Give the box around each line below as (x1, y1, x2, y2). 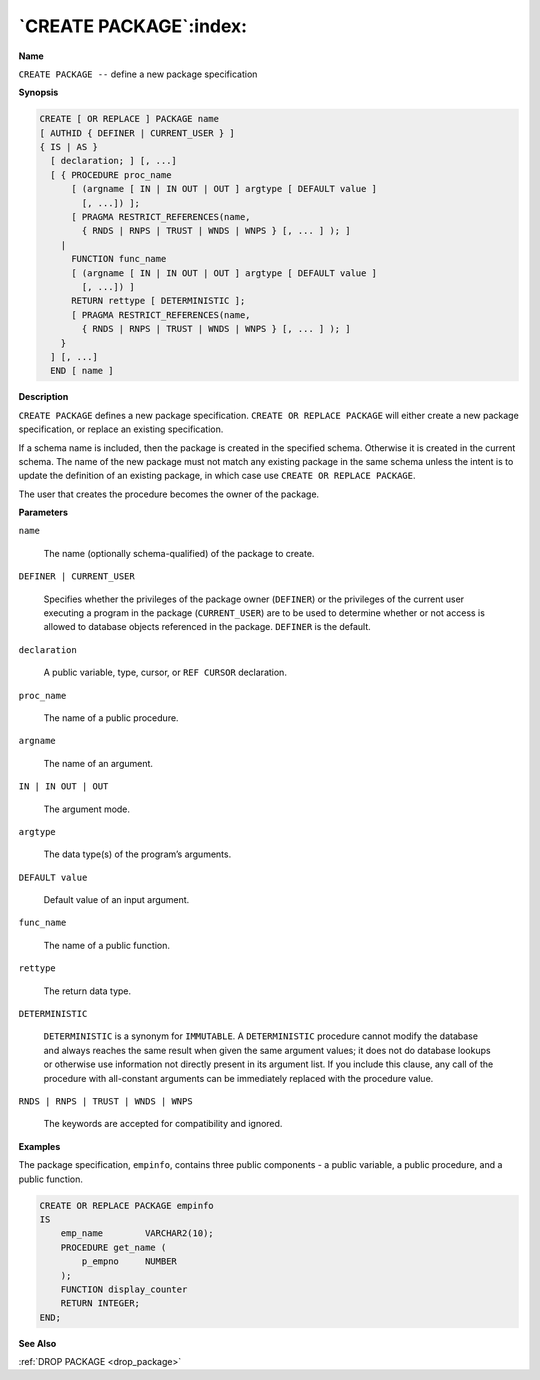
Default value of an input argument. (43, 894, 190, 906)
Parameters (18, 506, 69, 519)
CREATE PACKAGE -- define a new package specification (18, 68, 258, 80)
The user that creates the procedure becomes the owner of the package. (18, 488, 320, 500)
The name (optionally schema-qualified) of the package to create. (43, 547, 315, 559)
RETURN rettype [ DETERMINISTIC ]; (71, 295, 246, 307)
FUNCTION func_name (71, 253, 167, 265)
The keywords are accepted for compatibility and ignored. (43, 1118, 283, 1130)
